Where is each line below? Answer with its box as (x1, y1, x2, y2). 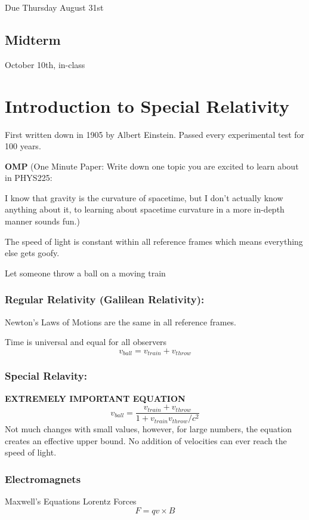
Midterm (5, 30, 61, 48)
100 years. (5, 140, 41, 152)
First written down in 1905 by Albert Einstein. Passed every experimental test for (5, 128, 305, 140)
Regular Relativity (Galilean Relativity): (5, 292, 205, 307)
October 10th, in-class (5, 58, 85, 70)
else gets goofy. (5, 247, 60, 259)
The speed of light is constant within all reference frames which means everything (5, 235, 303, 247)
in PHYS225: (5, 171, 52, 184)
